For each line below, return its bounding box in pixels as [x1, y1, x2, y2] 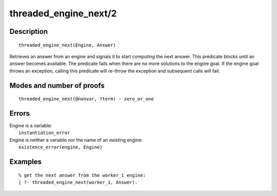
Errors [9, 109, 30, 118]
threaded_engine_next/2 [9, 8, 117, 19]
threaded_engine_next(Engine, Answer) [18, 42, 116, 48]
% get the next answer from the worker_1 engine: [18, 172, 146, 178]
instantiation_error [18, 130, 70, 136]
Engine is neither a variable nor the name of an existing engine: [9, 137, 143, 143]
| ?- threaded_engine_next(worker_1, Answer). [18, 180, 138, 185]
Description [9, 27, 48, 36]
